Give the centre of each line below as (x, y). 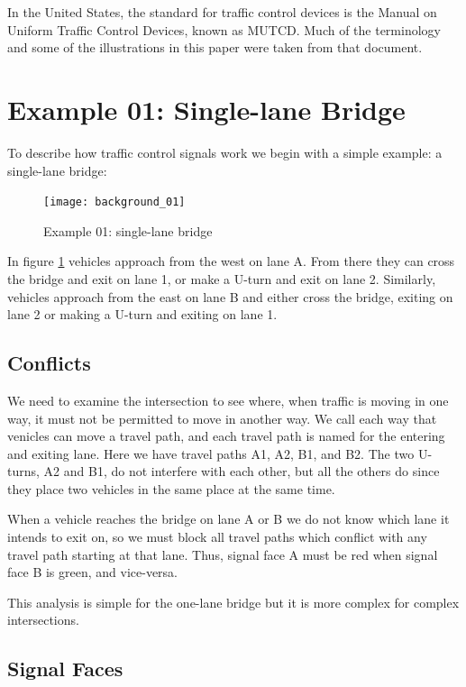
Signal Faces (65, 669)
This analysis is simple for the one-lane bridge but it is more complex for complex (233, 602)
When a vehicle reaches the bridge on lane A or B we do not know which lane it (228, 519)
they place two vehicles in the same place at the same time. (171, 488)
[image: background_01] (114, 202)
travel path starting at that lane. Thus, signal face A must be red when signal (223, 554)
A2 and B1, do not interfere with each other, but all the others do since (242, 471)
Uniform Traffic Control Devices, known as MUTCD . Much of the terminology (224, 29)
